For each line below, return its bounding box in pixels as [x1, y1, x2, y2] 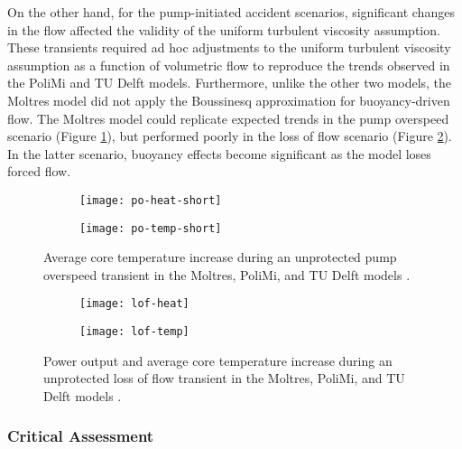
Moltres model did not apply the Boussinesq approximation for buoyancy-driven [7, 90, 450, 109]
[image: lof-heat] [79, 297, 189, 311]
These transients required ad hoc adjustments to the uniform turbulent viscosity [7, 38, 451, 57]
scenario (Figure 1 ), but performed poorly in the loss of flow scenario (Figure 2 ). [7, 126, 452, 145]
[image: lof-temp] [79, 325, 189, 339]
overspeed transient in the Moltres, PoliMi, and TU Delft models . [43, 265, 411, 284]
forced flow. [7, 162, 71, 181]
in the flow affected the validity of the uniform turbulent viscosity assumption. [7, 20, 440, 39]
